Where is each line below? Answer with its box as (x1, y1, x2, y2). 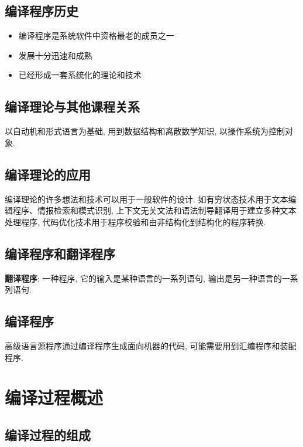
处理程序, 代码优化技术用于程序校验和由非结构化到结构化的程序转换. (5, 215, 266, 228)
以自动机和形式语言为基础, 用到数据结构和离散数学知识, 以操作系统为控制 (5, 125, 285, 137)
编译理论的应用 (5, 165, 91, 183)
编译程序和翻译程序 (5, 244, 115, 262)
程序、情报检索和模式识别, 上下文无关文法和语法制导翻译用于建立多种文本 (12, 204, 297, 216)
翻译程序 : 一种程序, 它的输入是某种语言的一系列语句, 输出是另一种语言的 (5, 272, 282, 284)
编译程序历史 (5, 2, 78, 20)
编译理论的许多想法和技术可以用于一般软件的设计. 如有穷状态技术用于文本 (5, 192, 288, 205)
